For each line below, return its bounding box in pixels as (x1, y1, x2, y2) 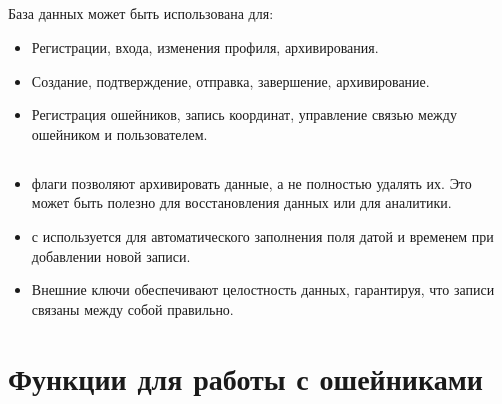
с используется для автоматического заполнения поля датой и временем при (31, 225, 494, 246)
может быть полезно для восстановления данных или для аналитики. (31, 192, 452, 213)
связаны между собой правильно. (31, 298, 234, 319)
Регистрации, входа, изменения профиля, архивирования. (31, 36, 379, 57)
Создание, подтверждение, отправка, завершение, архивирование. (31, 70, 430, 91)
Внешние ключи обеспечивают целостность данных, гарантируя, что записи (31, 279, 495, 300)
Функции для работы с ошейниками (8, 357, 483, 398)
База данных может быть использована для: (8, 3, 274, 24)
